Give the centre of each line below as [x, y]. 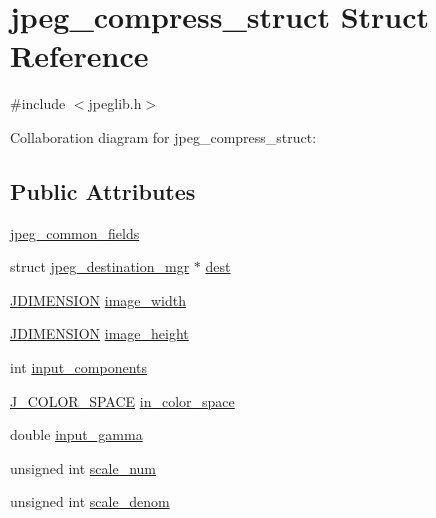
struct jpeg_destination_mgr [100, 266]
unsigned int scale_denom [90, 501]
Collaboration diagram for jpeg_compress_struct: [163, 136]
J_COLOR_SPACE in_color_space [122, 400]
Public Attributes [103, 190]
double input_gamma [76, 434]
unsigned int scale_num [83, 467]
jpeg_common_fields [75, 232]
